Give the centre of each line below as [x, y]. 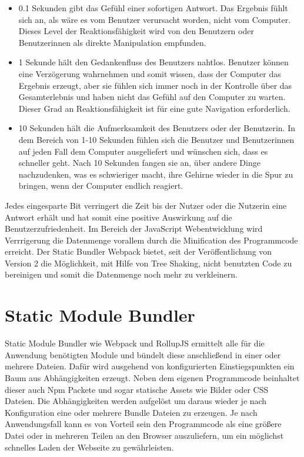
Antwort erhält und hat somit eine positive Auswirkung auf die [118, 217]
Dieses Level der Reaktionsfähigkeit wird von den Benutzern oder [136, 31]
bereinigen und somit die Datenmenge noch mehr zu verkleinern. [121, 274]
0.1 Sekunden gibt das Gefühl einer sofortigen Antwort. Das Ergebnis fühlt [153, 8]
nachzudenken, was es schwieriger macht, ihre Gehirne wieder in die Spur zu [156, 174]
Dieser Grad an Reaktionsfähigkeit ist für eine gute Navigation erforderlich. [154, 108]
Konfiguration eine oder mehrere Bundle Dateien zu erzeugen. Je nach [131, 412]
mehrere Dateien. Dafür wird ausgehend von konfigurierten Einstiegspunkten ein [150, 366]
